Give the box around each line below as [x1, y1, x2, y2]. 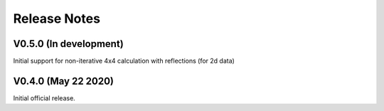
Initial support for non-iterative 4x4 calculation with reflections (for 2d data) [13, 57, 235, 65]
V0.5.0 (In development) [13, 38, 124, 50]
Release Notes [13, 11, 101, 26]
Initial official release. [13, 93, 76, 102]
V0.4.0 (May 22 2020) [13, 75, 114, 87]
